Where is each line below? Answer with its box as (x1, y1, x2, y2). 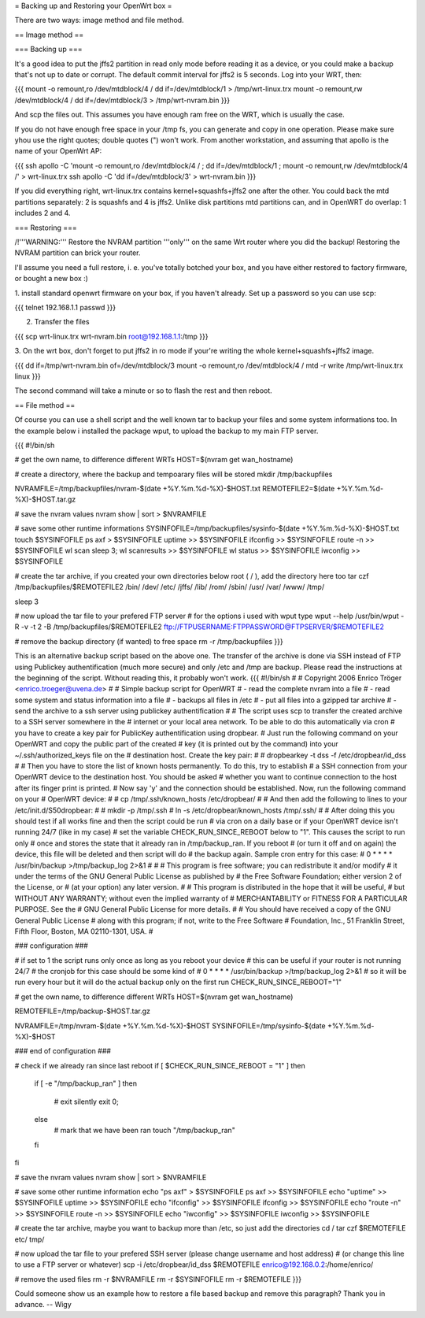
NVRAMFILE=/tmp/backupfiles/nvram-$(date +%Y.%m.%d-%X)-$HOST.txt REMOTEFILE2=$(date (14, 484, 335, 494)
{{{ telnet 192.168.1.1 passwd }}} (14, 302, 116, 312)
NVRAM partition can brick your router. (14, 248, 141, 257)
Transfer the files (34, 317, 90, 327)
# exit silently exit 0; (54, 1097, 120, 1106)
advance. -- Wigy (14, 1300, 72, 1309)
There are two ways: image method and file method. (14, 16, 184, 25)
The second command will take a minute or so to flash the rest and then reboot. (14, 386, 273, 395)
